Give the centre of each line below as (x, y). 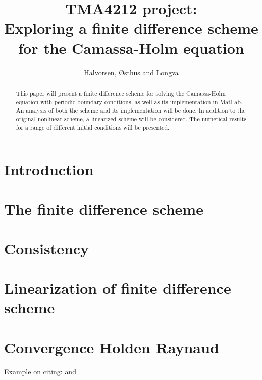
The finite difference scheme (104, 209)
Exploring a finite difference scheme (131, 28)
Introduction (49, 169)
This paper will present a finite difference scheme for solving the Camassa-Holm (121, 93)
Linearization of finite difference (118, 288)
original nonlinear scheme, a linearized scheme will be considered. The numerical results (131, 118)
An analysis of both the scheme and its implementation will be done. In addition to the (131, 110)
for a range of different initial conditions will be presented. (93, 127)
